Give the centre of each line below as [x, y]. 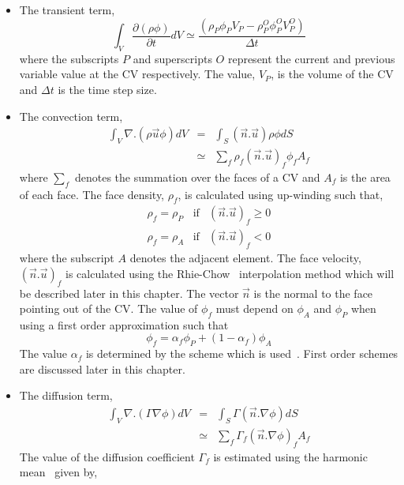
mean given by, [58, 472]
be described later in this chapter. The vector [129, 293]
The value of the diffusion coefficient [107, 456]
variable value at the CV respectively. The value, [137, 74]
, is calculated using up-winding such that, [281, 194]
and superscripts [172, 58]
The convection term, [71, 116]
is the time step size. [107, 90]
